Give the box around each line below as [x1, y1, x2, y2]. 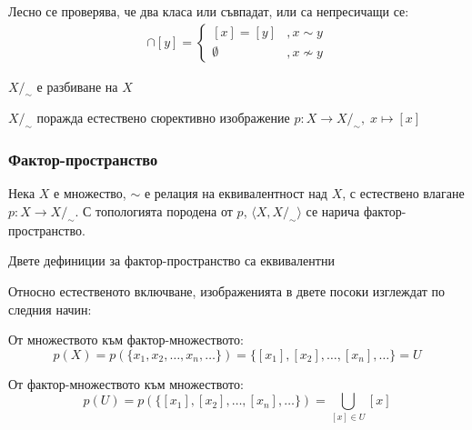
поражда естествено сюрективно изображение [36, 108, 290, 127]
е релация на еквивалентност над [144, 184, 327, 203]
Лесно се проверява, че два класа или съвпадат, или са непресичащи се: [8, 2, 409, 20]
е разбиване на [36, 76, 118, 95]
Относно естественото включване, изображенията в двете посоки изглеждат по [8, 282, 446, 301]
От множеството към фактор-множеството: [8, 330, 244, 349]
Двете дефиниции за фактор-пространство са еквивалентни [8, 251, 335, 270]
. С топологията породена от [75, 202, 233, 221]
